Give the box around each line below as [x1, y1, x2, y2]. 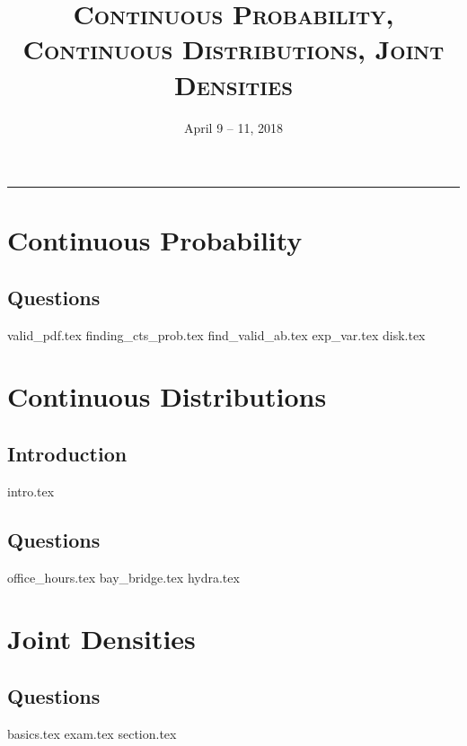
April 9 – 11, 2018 [183, 118, 284, 136]
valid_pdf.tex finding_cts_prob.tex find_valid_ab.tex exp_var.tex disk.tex [7, 325, 426, 344]
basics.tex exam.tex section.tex [7, 724, 177, 742]
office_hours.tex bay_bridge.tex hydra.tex [7, 567, 240, 586]
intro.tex [7, 481, 55, 500]
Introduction [7, 440, 128, 468]
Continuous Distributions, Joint [22, 31, 445, 67]
